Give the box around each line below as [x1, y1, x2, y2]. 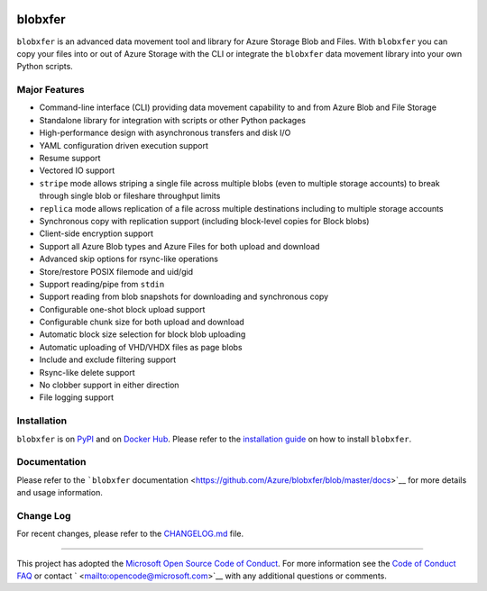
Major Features [16, 84, 85, 96]
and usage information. [16, 487, 103, 498]
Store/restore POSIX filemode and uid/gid [39, 266, 194, 277]
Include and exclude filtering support [39, 354, 177, 365]
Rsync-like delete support [39, 367, 135, 377]
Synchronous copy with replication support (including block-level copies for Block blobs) [39, 215, 370, 226]
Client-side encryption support [39, 228, 153, 239]
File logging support [39, 392, 115, 403]
